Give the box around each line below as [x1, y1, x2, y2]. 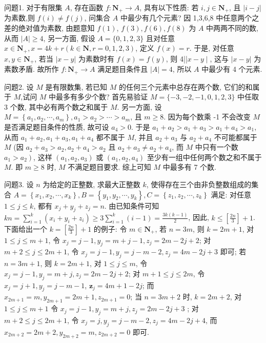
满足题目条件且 [97, 64, 148, 74]
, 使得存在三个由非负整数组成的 [146, 178, 252, 189]
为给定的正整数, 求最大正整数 [43, 178, 140, 189]
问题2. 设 [4, 81, 34, 92]
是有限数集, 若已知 [45, 81, 108, 92]
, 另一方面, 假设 [43, 32, 95, 43]
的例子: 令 [93, 223, 127, 234]
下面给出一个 [4, 223, 47, 234]
